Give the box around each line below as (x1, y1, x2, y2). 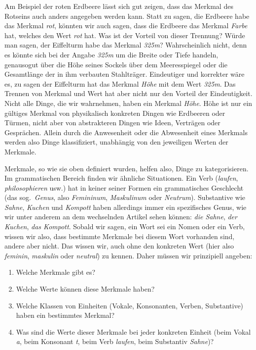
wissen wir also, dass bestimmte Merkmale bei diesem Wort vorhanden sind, (4, 231, 235, 241)
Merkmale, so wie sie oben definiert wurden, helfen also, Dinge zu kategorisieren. (4, 163, 249, 173)
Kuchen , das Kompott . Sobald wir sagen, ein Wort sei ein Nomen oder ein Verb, (4, 221, 245, 232)
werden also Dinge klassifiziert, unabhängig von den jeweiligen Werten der (4, 137, 228, 147)
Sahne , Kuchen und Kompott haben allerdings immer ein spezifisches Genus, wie (4, 201, 247, 212)
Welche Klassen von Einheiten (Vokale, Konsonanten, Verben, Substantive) (16, 300, 244, 310)
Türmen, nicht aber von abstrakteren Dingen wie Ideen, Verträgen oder (4, 117, 220, 128)
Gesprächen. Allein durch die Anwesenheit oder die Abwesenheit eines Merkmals (4, 127, 248, 137)
